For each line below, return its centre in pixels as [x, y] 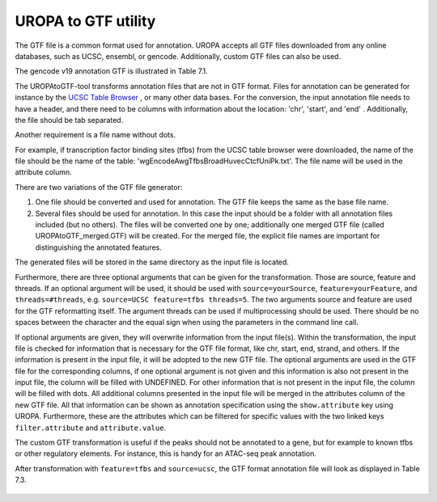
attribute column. [43, 172]
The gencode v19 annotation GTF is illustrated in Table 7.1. [111, 71]
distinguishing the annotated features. [98, 247]
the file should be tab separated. [69, 120]
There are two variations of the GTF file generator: [99, 187]
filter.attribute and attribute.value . [90, 428]
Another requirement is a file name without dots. [95, 135]
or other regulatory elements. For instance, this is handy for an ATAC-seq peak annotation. [166, 453]
